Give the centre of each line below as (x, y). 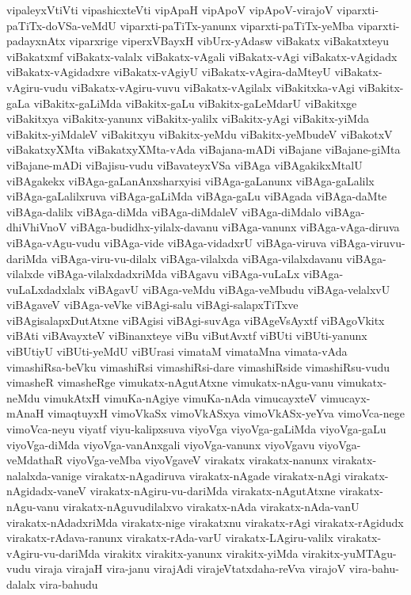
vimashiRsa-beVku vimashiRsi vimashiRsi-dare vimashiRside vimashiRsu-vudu (198, 366)
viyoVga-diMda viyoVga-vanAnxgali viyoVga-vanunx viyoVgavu (161, 444)
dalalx (21, 584)
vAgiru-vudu (37, 87)
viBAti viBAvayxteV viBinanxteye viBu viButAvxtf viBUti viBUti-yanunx (187, 336)
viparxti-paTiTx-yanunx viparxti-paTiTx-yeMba (237, 25)
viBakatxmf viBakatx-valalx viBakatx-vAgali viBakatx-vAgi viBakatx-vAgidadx (202, 56)
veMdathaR (35, 460)
